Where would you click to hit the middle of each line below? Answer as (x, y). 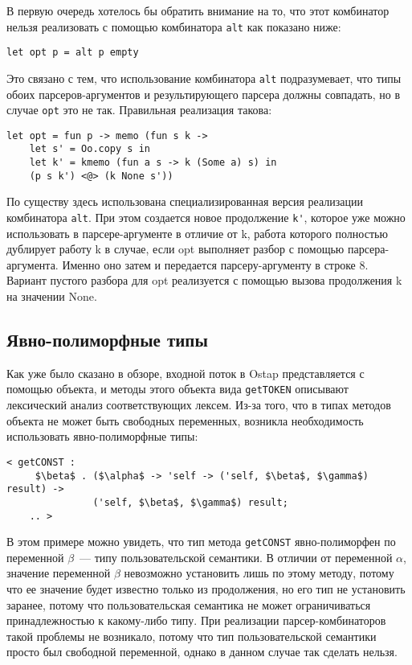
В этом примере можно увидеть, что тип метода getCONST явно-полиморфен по (201, 542)
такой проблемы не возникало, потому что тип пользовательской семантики (192, 636)
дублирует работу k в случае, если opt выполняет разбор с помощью (175, 249)
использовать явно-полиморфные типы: (102, 436)
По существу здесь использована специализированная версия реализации (185, 201)
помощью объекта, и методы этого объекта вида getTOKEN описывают (177, 389)
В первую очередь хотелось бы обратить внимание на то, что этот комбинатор (198, 10)
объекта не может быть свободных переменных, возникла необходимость (185, 420)
